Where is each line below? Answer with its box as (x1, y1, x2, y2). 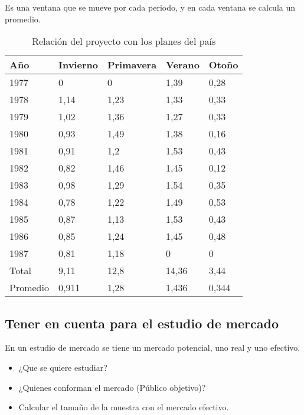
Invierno (58, 58, 98, 72)
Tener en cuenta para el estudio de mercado (5, 314, 279, 332)
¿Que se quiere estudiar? (18, 361, 107, 373)
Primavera (107, 58, 157, 72)
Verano (166, 58, 200, 72)
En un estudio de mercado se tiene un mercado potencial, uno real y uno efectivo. (5, 341, 300, 354)
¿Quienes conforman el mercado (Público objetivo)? (18, 381, 206, 393)
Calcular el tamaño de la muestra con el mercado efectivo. (18, 401, 229, 413)
